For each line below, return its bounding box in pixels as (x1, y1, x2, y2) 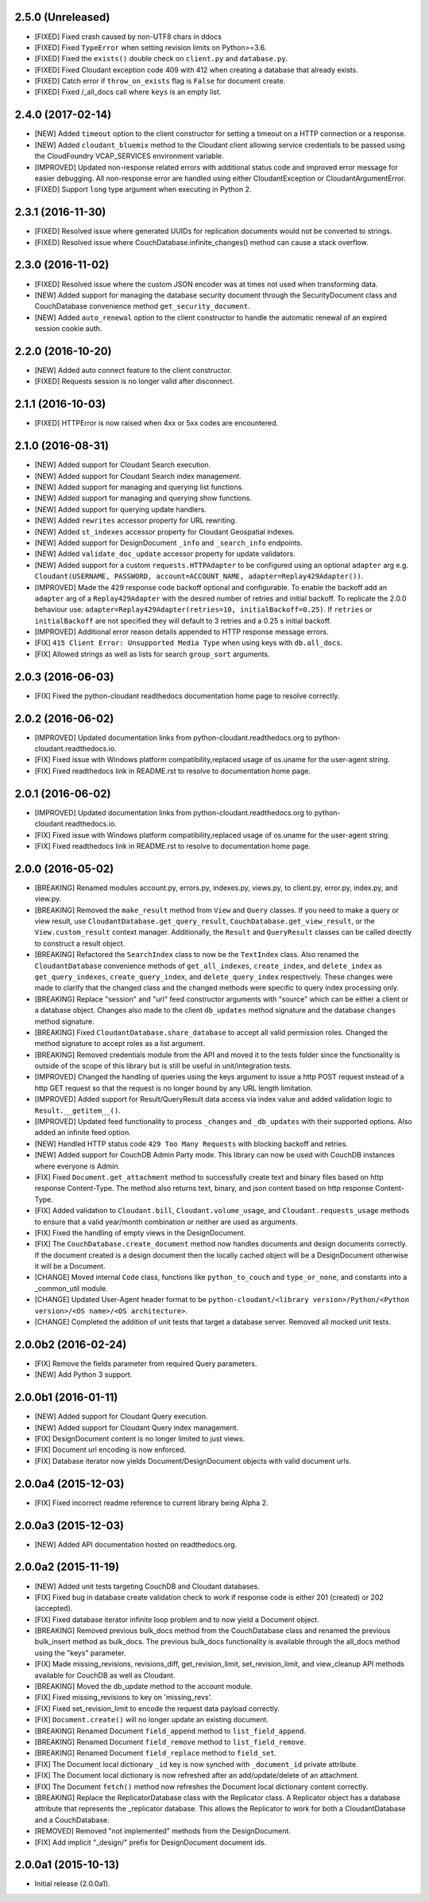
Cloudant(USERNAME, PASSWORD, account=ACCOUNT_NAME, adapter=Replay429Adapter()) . (34, 571, 364, 581)
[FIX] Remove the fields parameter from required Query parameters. (34, 1359, 257, 1368)
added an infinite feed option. (34, 1128, 131, 1138)
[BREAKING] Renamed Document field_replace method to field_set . (34, 1748, 277, 1758)
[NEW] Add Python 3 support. (34, 1370, 133, 1379)
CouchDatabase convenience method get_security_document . (34, 301, 250, 311)
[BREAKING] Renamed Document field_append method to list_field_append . (34, 1726, 306, 1736)
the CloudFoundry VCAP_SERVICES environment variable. (34, 151, 224, 161)
